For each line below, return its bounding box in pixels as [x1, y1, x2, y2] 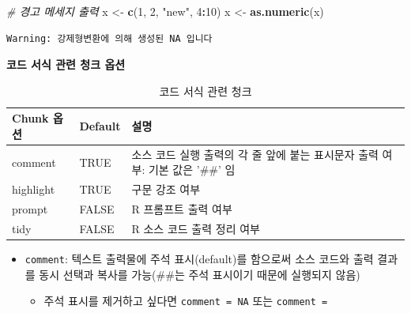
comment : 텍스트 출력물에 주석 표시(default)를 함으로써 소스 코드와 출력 [25, 251, 374, 267]
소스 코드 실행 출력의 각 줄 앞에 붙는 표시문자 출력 [131, 145, 379, 162]
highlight [12, 181, 55, 198]
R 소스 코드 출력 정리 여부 [131, 220, 260, 236]
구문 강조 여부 [131, 181, 201, 198]
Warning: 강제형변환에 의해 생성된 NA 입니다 [6, 32, 213, 44]
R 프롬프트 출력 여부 [131, 201, 232, 217]
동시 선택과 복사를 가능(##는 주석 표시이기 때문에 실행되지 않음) [39, 266, 360, 282]
